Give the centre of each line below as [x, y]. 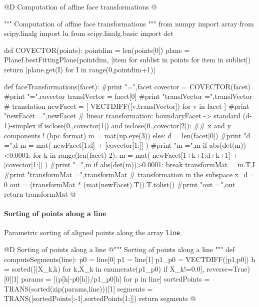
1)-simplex [20, 125]
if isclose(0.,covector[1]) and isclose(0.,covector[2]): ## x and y [134, 125]
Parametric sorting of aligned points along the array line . [93, 232]
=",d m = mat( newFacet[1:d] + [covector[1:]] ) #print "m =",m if [106, 145]
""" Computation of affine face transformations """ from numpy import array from [129, 23]
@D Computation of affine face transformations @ [80, 6]
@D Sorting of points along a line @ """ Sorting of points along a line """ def [119, 249]
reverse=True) [228, 269]
